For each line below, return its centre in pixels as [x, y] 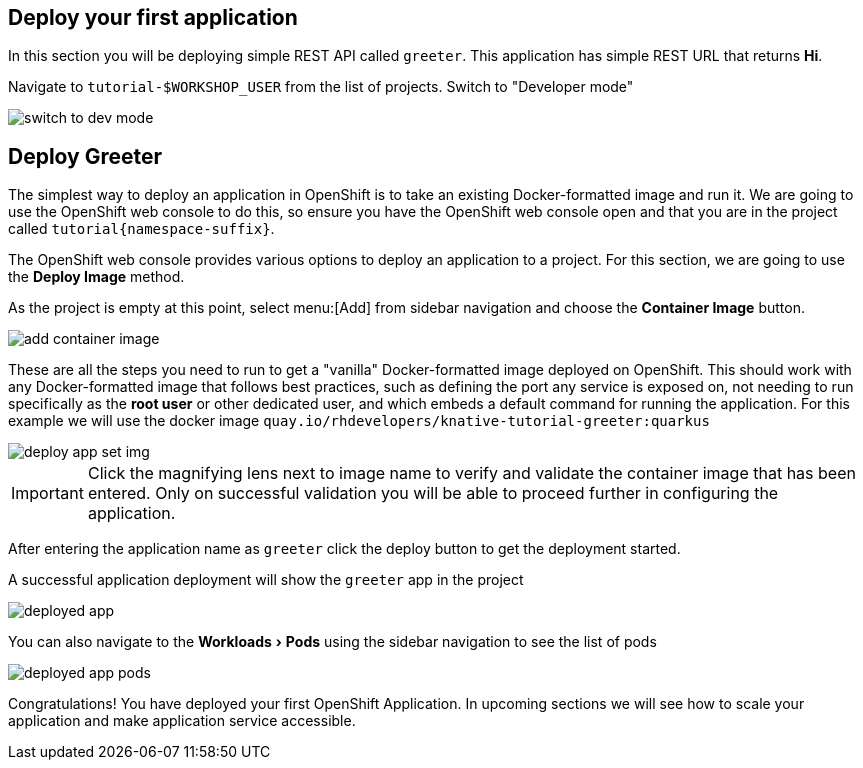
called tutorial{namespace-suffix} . [141, 229]
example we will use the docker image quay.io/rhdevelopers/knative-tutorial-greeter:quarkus [359, 421]
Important [47, 493]
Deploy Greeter [85, 156]
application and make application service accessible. [182, 721]
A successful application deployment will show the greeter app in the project [266, 580]
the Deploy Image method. [96, 277]
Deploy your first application [153, 17]
